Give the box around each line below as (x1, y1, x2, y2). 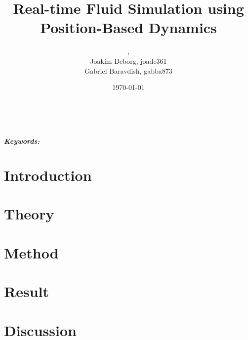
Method (4, 242, 59, 262)
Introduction (4, 165, 92, 185)
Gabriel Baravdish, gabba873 (84, 65, 172, 76)
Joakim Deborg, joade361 (90, 55, 167, 66)
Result (4, 281, 49, 301)
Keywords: (4, 136, 40, 146)
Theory (4, 204, 54, 224)
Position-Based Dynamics (40, 17, 217, 38)
